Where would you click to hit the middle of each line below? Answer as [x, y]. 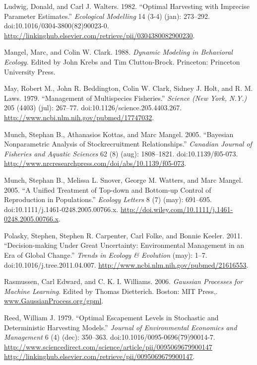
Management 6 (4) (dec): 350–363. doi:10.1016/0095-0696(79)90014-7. [110, 337]
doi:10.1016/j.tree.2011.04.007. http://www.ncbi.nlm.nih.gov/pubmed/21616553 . [126, 264]
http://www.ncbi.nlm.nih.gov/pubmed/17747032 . [79, 117]
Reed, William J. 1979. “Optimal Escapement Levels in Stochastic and [111, 318]
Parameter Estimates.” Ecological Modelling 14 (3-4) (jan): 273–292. [107, 16]
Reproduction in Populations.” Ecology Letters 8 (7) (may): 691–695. [108, 199]
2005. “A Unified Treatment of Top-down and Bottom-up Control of [108, 189]
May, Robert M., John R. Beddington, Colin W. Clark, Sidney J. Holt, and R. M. [128, 88]
